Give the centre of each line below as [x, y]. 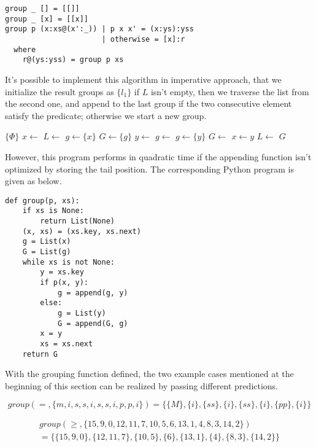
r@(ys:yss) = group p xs [73, 60]
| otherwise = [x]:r [143, 39]
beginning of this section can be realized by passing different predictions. [142, 385]
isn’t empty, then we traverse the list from [230, 91]
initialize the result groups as [60, 91]
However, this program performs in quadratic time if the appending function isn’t [158, 156]
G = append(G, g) [93, 323]
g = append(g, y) [93, 293]
